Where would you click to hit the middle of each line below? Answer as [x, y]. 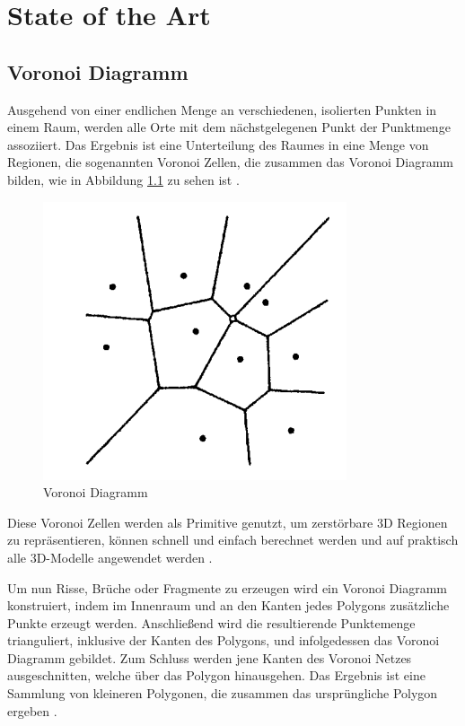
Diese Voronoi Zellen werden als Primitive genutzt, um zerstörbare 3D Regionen [228, 522]
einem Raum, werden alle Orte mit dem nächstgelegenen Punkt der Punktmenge [229, 127]
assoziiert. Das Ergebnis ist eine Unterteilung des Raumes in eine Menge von [218, 144]
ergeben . [32, 710]
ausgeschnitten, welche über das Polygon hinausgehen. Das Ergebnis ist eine [216, 675]
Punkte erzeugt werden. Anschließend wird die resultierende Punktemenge [211, 622]
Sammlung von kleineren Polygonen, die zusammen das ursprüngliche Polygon [223, 693]
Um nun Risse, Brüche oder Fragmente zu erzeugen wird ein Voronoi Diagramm [228, 587]
